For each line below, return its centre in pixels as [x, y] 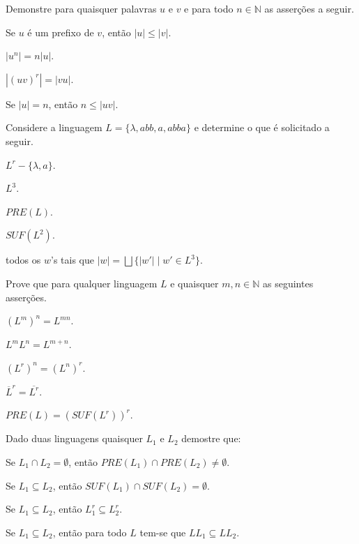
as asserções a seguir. [309, 8]
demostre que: [211, 438]
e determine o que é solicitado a [262, 127]
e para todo [209, 8]
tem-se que [163, 532]
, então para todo [90, 532]
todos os [23, 260]
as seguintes [288, 283]
